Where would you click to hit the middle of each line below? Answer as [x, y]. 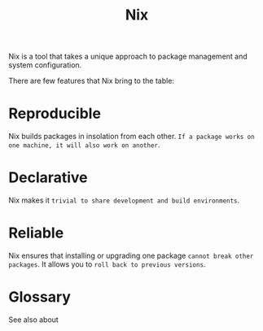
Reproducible [55, 113]
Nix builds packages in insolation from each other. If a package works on [131, 137]
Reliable [36, 233]
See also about [33, 320]
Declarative [48, 178]
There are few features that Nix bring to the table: [92, 81]
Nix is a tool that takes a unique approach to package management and [128, 57]
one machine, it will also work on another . [84, 145]
